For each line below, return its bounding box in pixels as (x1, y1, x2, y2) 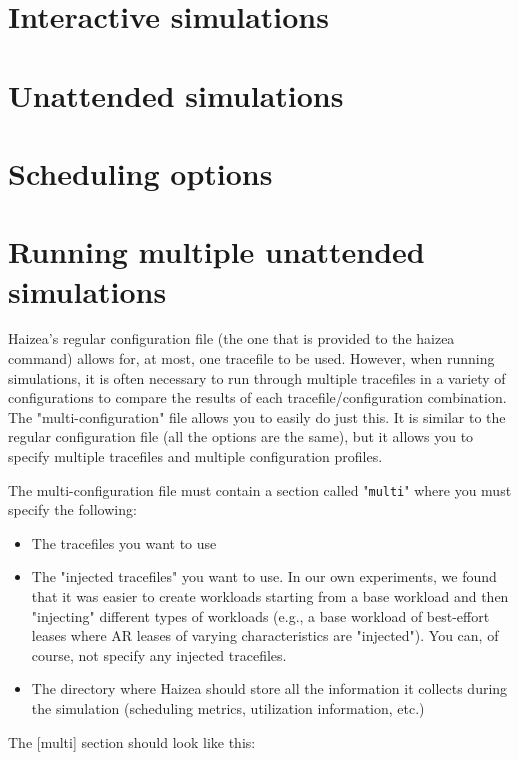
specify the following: (8, 499, 137, 520)
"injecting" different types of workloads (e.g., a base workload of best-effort (31, 605, 490, 626)
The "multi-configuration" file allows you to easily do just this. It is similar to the (8, 406, 506, 427)
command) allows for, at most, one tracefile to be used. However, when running (8, 348, 495, 369)
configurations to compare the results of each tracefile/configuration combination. (8, 387, 507, 408)
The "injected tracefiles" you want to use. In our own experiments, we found (31, 566, 497, 587)
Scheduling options (8, 152, 273, 193)
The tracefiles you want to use (31, 532, 217, 553)
